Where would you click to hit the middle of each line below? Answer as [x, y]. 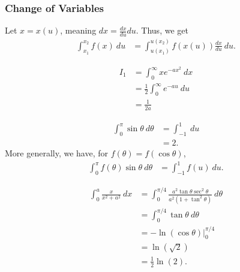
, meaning [78, 30]
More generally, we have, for [57, 152]
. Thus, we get [162, 30]
